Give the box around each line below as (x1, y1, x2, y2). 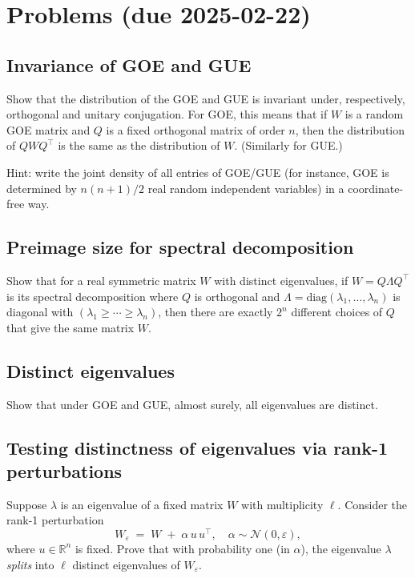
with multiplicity (241, 496, 324, 512)
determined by (6, 179, 77, 196)
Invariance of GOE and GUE (6, 52, 252, 77)
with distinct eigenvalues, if (214, 271, 349, 288)
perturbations (6, 458, 123, 483)
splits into (6, 556, 54, 572)
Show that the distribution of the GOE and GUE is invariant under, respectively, (6, 90, 405, 106)
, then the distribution (295, 121, 405, 138)
